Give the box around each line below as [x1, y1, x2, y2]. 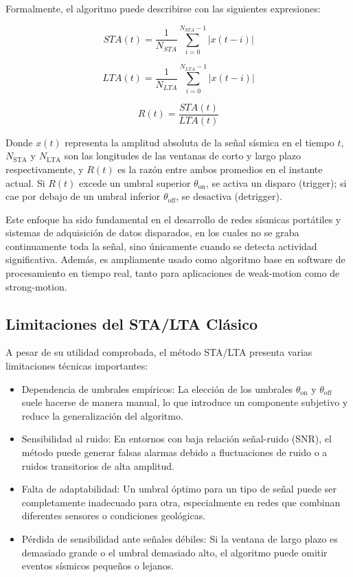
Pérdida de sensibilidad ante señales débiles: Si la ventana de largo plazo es [21, 531, 338, 545]
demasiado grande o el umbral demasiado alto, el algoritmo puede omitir [21, 545, 328, 559]
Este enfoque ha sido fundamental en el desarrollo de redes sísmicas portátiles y [5, 212, 341, 226]
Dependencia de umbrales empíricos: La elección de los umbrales [21, 381, 293, 396]
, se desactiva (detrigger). [176, 189, 282, 203]
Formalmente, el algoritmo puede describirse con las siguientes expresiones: [5, 1, 321, 15]
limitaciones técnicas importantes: [5, 359, 148, 373]
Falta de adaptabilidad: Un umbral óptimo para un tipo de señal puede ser [21, 482, 337, 496]
